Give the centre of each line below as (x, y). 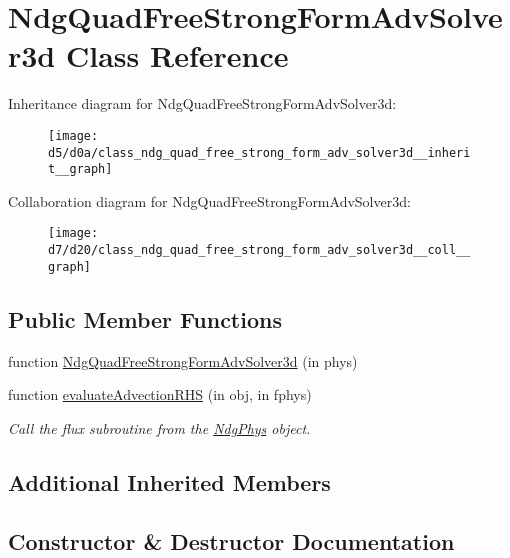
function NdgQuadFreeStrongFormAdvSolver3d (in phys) (183, 360)
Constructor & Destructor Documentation (231, 540)
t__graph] (80, 169)
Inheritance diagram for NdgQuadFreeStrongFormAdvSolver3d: (202, 103)
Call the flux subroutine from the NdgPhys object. (159, 427)
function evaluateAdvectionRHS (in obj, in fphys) (160, 394)
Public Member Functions (145, 318)
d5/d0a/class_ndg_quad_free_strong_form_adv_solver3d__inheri (259, 152)
